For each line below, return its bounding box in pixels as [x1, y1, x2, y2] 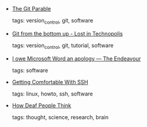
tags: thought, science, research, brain [11, 113, 109, 120]
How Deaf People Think [11, 102, 71, 109]
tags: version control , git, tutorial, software [11, 42, 114, 50]
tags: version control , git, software [11, 17, 94, 25]
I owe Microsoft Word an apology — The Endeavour [11, 54, 141, 62]
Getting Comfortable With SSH [11, 78, 89, 85]
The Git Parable [11, 5, 51, 12]
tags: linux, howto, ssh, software [11, 90, 93, 97]
